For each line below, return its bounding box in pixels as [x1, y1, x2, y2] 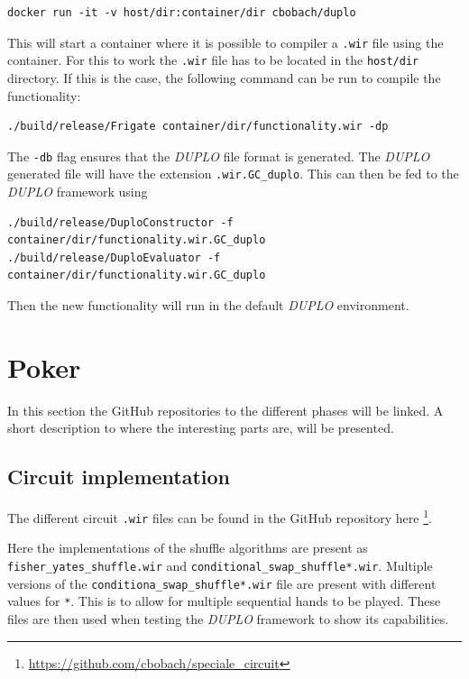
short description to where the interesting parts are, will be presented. [7, 418, 394, 437]
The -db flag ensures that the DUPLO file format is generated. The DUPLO [7, 146, 430, 165]
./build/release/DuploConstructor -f [7, 216, 234, 229]
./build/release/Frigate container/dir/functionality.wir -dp [7, 120, 389, 133]
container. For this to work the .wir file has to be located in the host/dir [7, 50, 419, 69]
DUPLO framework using [7, 182, 148, 200]
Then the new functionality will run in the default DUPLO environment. [7, 295, 409, 314]
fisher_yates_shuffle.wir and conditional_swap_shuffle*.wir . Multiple [7, 555, 433, 574]
